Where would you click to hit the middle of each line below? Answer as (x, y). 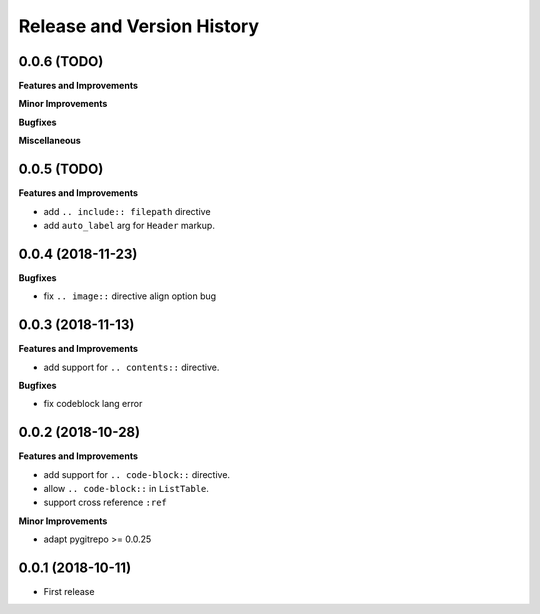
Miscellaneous (50, 141)
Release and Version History (139, 26)
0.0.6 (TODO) (61, 61)
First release (69, 592)
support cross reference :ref (105, 502)
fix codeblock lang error (93, 404)
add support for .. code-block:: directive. (136, 474)
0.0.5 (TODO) (61, 169)
